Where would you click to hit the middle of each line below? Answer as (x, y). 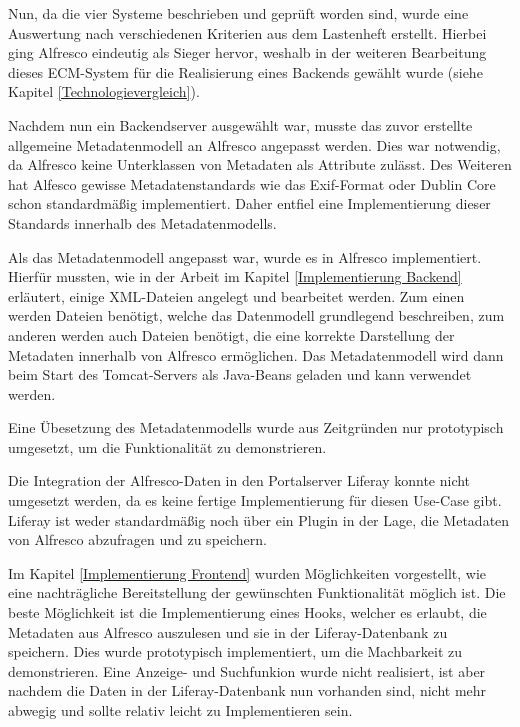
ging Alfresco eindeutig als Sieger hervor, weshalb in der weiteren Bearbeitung (247, 52)
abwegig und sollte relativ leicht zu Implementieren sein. (180, 710)
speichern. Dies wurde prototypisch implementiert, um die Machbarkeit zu (235, 651)
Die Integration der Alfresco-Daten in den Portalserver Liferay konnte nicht (239, 480)
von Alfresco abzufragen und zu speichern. (137, 539)
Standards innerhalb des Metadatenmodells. (142, 222)
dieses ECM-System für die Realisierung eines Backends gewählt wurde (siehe (245, 71)
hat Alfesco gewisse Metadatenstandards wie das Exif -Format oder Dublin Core (252, 183)
